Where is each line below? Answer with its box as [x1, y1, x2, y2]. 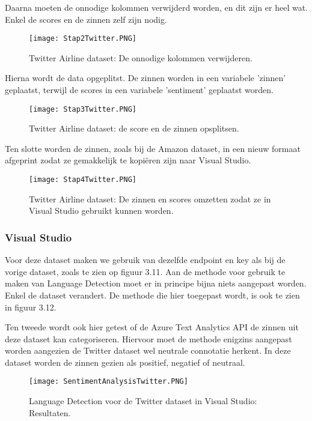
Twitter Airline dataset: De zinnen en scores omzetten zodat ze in [29, 192, 271, 205]
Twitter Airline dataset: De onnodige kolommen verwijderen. [29, 51, 252, 64]
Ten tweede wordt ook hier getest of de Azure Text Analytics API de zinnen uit [5, 321, 299, 333]
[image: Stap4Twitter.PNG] [29, 175, 136, 184]
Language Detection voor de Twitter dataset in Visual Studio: [29, 395, 257, 407]
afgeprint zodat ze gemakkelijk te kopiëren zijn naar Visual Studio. [5, 154, 251, 166]
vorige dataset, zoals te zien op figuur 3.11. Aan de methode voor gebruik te [5, 265, 286, 277]
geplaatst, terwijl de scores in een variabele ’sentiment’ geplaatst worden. [5, 83, 274, 96]
